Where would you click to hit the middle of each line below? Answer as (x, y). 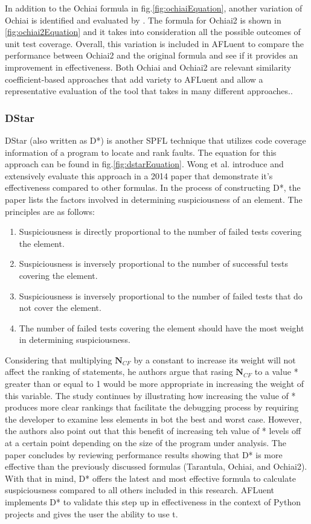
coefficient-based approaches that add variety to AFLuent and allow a (134, 79)
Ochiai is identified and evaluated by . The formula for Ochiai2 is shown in (143, 20)
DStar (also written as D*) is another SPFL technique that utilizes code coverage (155, 140)
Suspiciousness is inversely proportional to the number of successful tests (153, 264)
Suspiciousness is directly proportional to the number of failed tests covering (160, 232)
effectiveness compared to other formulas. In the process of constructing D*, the (153, 187)
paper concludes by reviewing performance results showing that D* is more (144, 454)
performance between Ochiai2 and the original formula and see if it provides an (152, 55)
